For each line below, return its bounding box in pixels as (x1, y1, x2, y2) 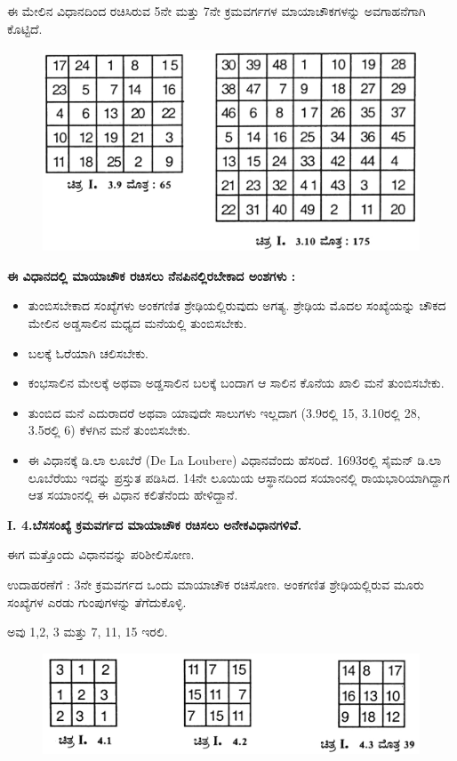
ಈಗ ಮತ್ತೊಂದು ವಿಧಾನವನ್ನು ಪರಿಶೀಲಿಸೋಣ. (7, 545, 195, 564)
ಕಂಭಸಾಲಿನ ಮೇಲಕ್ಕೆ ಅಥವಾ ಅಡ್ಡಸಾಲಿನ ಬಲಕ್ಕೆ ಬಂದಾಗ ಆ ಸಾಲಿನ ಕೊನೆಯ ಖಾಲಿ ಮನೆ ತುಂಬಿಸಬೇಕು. (28, 373, 445, 392)
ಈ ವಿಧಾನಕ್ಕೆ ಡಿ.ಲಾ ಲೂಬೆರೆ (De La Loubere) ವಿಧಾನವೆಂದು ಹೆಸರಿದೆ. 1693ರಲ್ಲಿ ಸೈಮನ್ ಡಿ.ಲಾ (28, 451, 442, 469)
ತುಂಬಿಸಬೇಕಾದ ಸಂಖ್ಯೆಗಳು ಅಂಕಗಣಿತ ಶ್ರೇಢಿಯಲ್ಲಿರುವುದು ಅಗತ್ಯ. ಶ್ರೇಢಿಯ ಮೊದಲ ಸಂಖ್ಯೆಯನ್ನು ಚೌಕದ (28, 296, 446, 315)
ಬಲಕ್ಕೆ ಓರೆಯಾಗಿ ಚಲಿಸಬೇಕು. (28, 343, 148, 362)
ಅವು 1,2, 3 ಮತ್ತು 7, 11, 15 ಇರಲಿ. (7, 622, 168, 641)
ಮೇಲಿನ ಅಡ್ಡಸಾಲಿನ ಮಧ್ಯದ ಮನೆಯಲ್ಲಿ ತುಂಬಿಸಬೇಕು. (28, 314, 247, 332)
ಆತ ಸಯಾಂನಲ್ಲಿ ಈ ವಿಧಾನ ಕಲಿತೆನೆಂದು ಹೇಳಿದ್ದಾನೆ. (28, 485, 238, 504)
